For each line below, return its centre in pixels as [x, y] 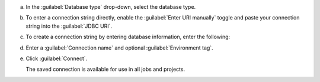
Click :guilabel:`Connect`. [57, 58]
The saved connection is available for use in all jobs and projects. [105, 69]
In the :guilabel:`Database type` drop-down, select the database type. [111, 7]
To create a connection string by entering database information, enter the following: [128, 37]
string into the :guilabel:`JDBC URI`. [69, 26]
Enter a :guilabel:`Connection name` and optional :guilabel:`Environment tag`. [119, 48]
